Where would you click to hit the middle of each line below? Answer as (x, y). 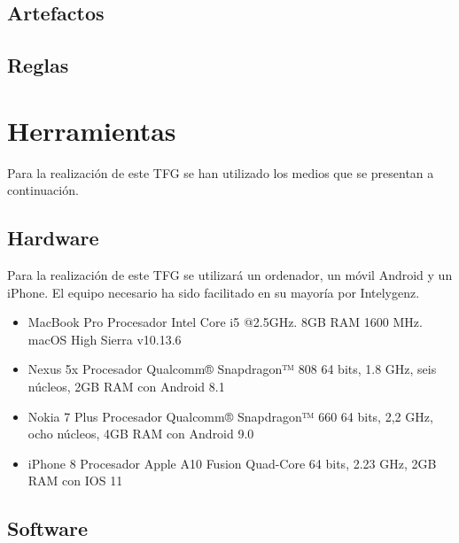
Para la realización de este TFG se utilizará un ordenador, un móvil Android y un (230, 275)
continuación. (43, 190)
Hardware (53, 238)
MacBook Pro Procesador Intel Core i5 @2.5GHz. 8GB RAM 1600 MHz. (225, 322)
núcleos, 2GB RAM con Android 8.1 (126, 387)
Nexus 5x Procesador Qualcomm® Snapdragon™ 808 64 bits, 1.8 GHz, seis (232, 369)
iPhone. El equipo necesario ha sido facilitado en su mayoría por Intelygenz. (214, 292)
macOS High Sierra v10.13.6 (105, 339)
